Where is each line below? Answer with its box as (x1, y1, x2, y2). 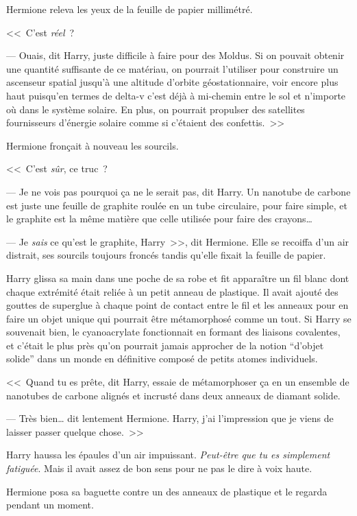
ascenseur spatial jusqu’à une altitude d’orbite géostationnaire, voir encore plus (6, 75, 338, 89)
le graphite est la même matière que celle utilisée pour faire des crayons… (6, 211, 312, 226)
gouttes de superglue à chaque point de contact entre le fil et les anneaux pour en (6, 298, 349, 312)
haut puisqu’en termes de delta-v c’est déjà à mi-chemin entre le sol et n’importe (6, 88, 346, 102)
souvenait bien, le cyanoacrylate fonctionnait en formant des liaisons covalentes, (6, 325, 341, 339)
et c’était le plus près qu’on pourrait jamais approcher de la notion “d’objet (6, 338, 324, 352)
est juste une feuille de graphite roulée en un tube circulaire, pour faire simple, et (6, 198, 347, 212)
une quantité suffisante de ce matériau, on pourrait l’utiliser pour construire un (6, 61, 338, 75)
